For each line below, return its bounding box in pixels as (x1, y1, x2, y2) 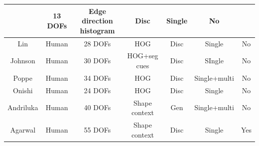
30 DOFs (84, 55, 111, 66)
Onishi (12, 85, 33, 95)
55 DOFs (84, 124, 111, 135)
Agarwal (10, 124, 36, 135)
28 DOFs (84, 38, 111, 48)
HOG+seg (127, 50, 158, 61)
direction (82, 15, 113, 26)
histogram (80, 25, 115, 35)
